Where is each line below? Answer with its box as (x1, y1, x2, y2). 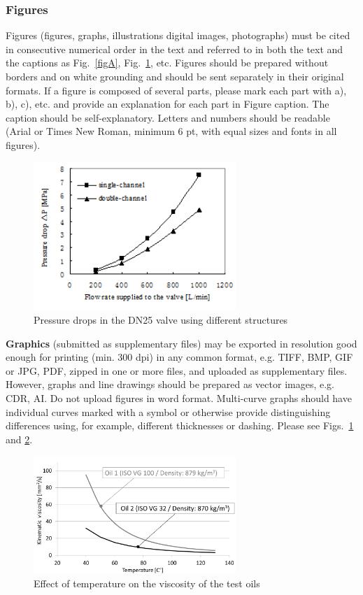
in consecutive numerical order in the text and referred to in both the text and (6, 41, 343, 56)
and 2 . (6, 431, 33, 446)
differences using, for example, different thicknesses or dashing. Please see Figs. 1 (6, 418, 354, 433)
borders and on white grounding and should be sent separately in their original (6, 69, 344, 83)
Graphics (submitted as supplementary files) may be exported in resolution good (6, 336, 357, 350)
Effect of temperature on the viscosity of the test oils (34, 576, 260, 591)
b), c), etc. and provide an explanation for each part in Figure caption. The (6, 96, 329, 111)
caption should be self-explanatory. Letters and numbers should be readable (6, 110, 330, 124)
